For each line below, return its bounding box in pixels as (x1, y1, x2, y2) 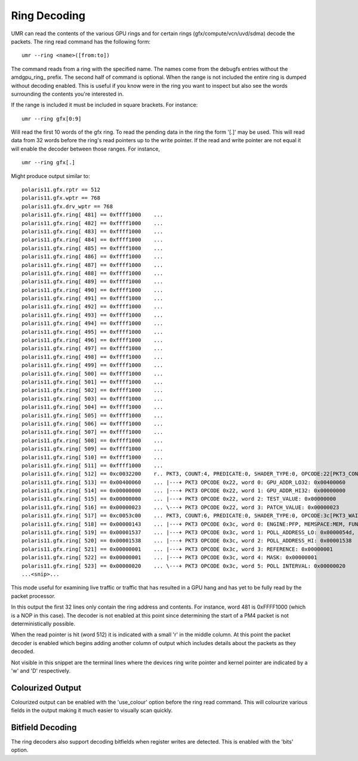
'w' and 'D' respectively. (11, 667, 71, 674)
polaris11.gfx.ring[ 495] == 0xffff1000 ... (21, 329, 163, 335)
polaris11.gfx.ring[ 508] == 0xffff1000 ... (21, 437, 163, 444)
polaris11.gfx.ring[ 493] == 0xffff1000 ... (21, 311, 163, 318)
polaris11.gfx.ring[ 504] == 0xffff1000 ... (21, 404, 163, 410)
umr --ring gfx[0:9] (21, 115, 82, 122)
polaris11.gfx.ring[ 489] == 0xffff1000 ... (21, 278, 163, 285)
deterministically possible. (11, 620, 76, 627)
